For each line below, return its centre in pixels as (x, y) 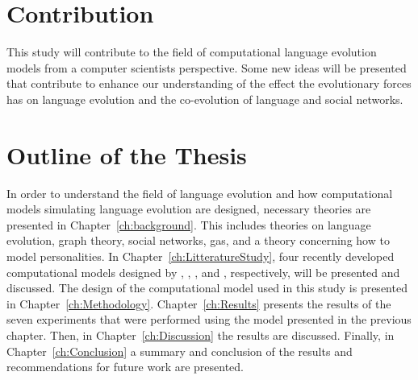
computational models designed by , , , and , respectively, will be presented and (203, 272)
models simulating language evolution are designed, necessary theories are (189, 209)
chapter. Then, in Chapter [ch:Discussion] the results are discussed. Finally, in (201, 335)
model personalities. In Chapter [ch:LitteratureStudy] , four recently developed (201, 256)
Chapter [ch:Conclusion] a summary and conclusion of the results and (180, 351)
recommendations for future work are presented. (125, 367)
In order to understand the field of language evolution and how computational (200, 193)
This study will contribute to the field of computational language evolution (192, 52)
